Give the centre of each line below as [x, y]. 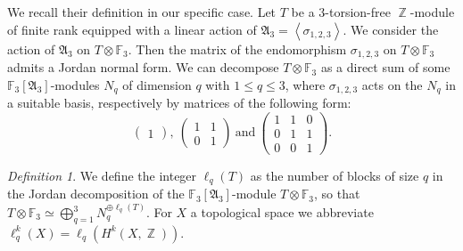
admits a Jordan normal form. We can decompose [143, 67]
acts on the [392, 84]
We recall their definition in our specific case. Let [142, 12]
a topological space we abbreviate [282, 212]
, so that [337, 194]
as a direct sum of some [385, 67]
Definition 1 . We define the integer [102, 175]
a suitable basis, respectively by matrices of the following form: [179, 103]
